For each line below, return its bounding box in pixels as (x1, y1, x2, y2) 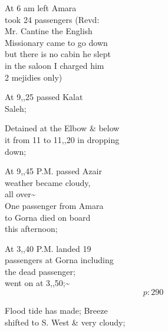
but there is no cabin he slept (5, 48, 111, 60)
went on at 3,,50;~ (5, 277, 70, 289)
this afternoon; (5, 223, 58, 235)
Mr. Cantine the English (5, 25, 93, 37)
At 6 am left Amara (5, 2, 77, 14)
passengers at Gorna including (5, 254, 114, 266)
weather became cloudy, (5, 176, 91, 188)
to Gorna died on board (5, 211, 91, 223)
